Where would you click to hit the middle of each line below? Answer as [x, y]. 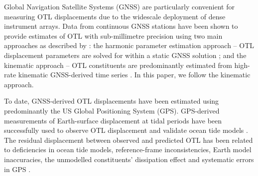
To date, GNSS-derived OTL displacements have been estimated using [112, 101]
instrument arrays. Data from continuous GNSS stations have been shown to [121, 26]
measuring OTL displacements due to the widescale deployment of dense [115, 16]
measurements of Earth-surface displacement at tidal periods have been [113, 120]
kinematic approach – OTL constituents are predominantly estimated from [118, 65]
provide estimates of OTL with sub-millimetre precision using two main [113, 35]
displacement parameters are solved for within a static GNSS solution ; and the [125, 55]
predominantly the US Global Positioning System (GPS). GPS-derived [112, 110]
